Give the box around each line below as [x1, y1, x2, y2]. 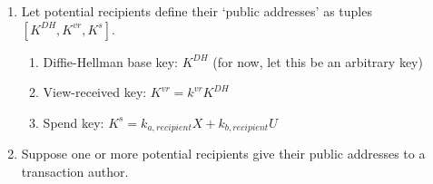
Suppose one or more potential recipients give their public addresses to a [21, 144, 426, 163]
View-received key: [43, 82, 147, 102]
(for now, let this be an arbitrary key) [212, 52, 423, 71]
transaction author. [21, 161, 129, 180]
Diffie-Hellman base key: [43, 52, 179, 71]
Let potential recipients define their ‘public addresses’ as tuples [21, 2, 372, 20]
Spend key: [43, 112, 104, 131]
